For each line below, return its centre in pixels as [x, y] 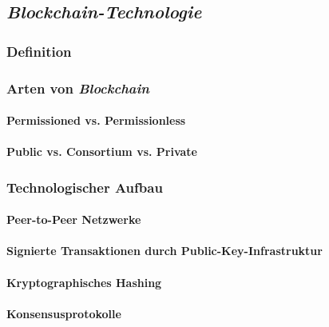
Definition [39, 51]
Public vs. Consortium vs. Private [102, 152]
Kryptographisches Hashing [84, 282]
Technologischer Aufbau [85, 187]
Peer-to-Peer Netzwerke [74, 219]
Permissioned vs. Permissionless [96, 120]
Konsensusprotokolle [64, 313]
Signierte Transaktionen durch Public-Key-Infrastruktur [164, 251]
